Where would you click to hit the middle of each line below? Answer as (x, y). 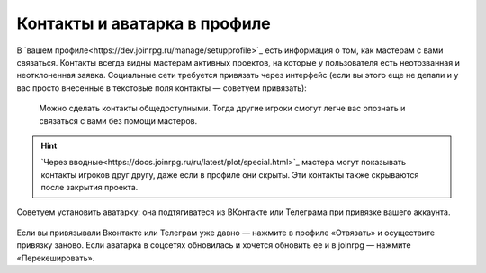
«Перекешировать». (56, 258)
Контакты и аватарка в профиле (144, 23)
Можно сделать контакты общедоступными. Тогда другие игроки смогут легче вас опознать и (222, 109)
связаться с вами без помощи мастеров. (118, 120)
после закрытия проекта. (90, 188)
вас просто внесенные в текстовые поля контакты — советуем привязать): (162, 88)
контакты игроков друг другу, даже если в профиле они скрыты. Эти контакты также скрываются (230, 174)
